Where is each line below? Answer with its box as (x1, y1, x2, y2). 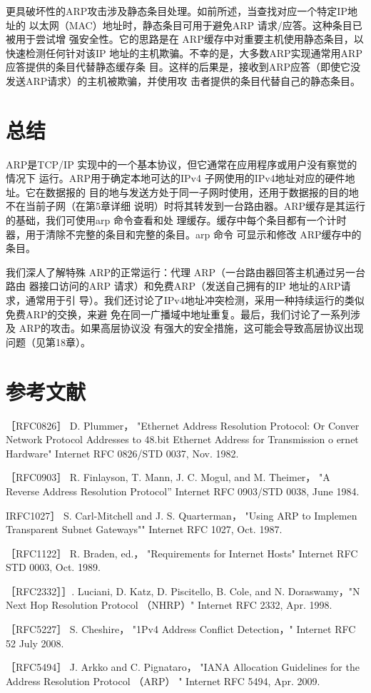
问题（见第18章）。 (6, 334, 91, 349)
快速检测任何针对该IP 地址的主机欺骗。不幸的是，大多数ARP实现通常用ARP (6, 45, 362, 60)
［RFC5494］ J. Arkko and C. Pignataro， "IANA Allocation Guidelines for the (6, 659, 360, 674)
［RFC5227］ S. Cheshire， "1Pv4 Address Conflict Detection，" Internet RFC (6, 622, 356, 637)
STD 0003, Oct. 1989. (6, 560, 101, 575)
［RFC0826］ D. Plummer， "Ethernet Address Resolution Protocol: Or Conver (6, 418, 360, 433)
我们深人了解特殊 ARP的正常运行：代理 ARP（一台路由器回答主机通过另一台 (6, 264, 365, 279)
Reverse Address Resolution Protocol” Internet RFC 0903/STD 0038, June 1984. (6, 483, 360, 498)
